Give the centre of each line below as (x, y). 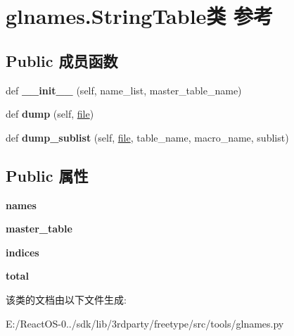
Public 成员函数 (62, 60)
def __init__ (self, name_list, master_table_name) (124, 90)
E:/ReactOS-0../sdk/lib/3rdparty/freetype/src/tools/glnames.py (145, 323)
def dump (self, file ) (50, 114)
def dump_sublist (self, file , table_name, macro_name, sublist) (147, 137)
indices (23, 252)
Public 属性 (47, 175)
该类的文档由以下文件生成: (66, 299)
